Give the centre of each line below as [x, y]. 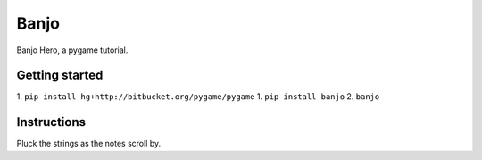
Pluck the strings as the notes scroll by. [89, 144]
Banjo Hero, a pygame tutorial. [72, 50]
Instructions [51, 122]
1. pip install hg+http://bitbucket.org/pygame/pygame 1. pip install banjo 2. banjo [198, 97]
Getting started [60, 76]
